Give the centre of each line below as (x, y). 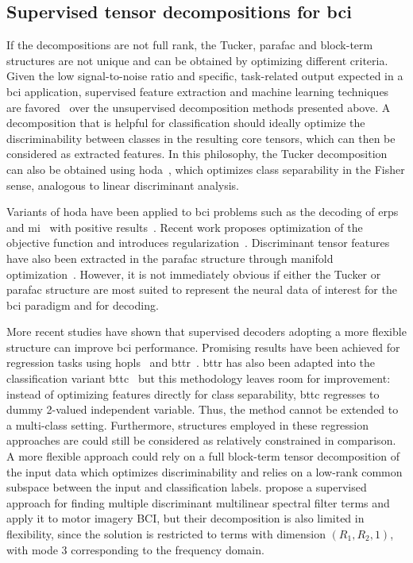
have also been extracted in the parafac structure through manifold (170, 258)
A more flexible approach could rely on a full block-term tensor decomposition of (203, 456)
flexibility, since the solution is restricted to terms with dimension (166, 534)
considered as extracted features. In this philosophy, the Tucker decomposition (197, 154)
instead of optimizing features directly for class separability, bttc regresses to (193, 393)
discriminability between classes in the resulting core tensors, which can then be (201, 138)
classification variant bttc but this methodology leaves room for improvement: (199, 378)
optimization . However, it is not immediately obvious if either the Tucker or (194, 274)
